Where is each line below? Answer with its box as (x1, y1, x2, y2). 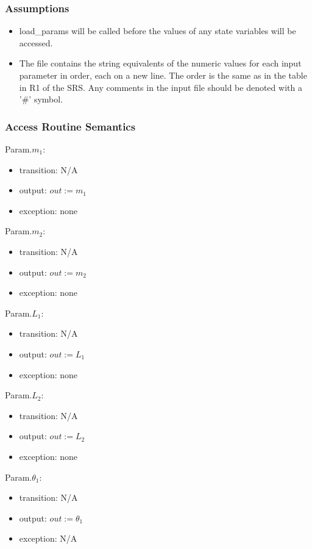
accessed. (19, 36, 53, 49)
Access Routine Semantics (5, 118, 136, 134)
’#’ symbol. (19, 93, 63, 106)
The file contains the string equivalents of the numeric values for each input (19, 57, 302, 70)
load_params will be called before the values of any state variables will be (19, 24, 296, 37)
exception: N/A (19, 532, 77, 545)
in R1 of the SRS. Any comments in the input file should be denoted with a (19, 81, 302, 93)
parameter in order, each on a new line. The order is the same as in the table (19, 69, 307, 81)
